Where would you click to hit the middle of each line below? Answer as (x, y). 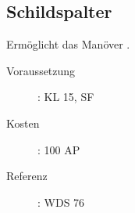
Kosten (23, 123)
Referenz (27, 176)
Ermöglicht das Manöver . (68, 44)
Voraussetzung (41, 70)
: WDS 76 (61, 202)
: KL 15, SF (66, 97)
